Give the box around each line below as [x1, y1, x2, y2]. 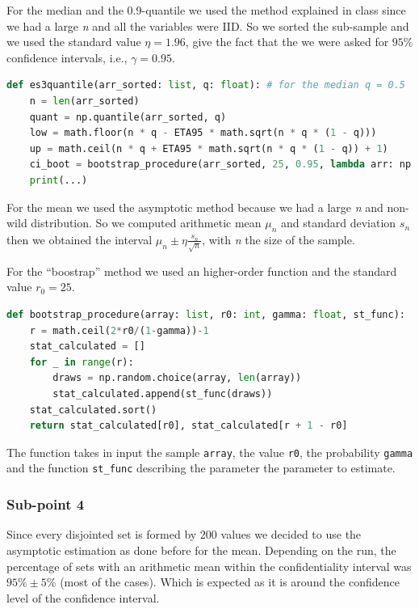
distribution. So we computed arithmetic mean [31, 214, 262, 231]
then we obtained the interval [6, 230, 153, 247]
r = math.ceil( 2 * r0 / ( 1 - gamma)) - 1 [29, 324, 209, 336]
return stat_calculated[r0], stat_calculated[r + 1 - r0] [29, 420, 348, 432]
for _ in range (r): [29, 356, 134, 368]
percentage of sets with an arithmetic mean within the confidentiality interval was [6, 557, 412, 574]
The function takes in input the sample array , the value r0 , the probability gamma [6, 443, 413, 460]
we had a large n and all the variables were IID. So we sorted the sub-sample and [6, 17, 409, 34]
